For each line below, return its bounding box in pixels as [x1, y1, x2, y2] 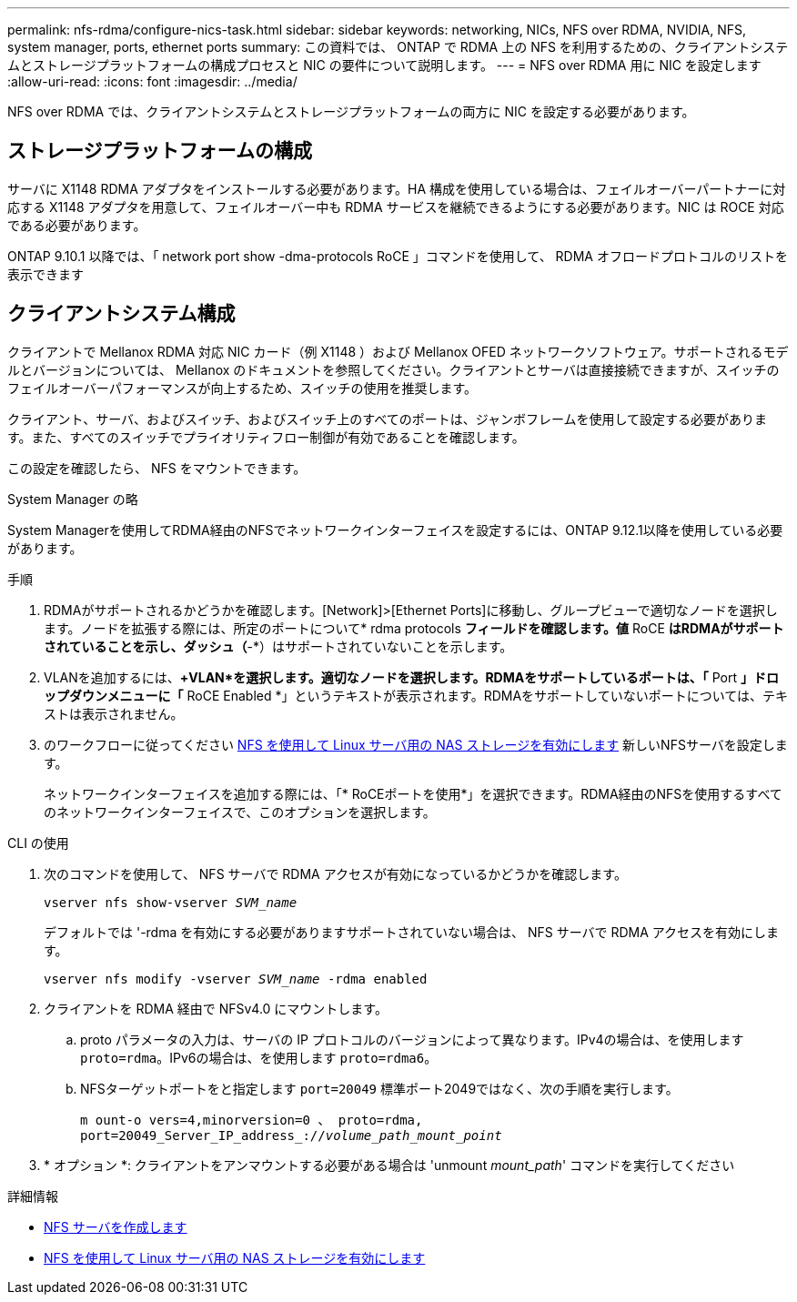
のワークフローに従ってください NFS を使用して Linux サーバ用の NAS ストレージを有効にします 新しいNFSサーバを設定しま [44, 736, 788, 752]
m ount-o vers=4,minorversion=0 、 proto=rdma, [80, 1112, 423, 1127]
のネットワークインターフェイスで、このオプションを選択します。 [44, 803, 436, 820]
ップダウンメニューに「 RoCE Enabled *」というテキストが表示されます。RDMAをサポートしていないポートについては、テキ [44, 687, 788, 703]
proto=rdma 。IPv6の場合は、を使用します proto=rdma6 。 [80, 1049, 438, 1065]
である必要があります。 [7, 217, 146, 233]
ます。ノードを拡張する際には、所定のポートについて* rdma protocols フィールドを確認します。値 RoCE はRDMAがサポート [44, 620, 784, 636]
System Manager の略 [7, 490, 138, 507]
